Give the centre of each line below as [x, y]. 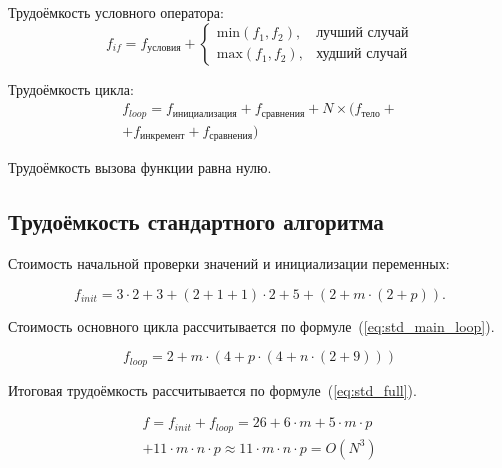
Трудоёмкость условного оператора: [116, 12]
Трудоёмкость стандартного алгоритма [196, 221]
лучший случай [362, 33]
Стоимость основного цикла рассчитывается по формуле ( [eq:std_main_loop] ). [251, 325]
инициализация [204, 113]
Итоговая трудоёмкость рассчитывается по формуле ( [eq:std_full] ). [212, 389]
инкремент [162, 136]
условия [164, 48]
